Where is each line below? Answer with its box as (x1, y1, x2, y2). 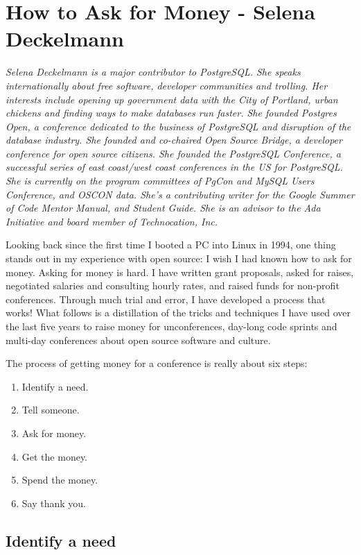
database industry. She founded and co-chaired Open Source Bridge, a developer (6, 133, 342, 147)
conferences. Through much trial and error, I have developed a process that (6, 291, 326, 306)
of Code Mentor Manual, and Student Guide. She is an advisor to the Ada (6, 200, 321, 215)
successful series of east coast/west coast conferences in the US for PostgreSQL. (6, 160, 343, 174)
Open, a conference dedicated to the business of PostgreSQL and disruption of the (6, 119, 351, 133)
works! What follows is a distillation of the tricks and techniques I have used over (6, 305, 351, 320)
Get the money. (21, 449, 88, 463)
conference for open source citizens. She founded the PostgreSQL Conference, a (6, 146, 341, 160)
